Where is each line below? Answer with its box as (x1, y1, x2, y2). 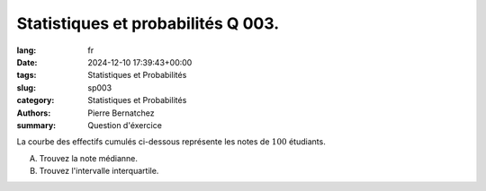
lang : (16, 45, 37, 56)
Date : (16, 56, 38, 67)
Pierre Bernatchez (87, 108, 155, 118)
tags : (16, 70, 37, 81)
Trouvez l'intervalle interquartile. (39, 166, 159, 177)
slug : (16, 82, 36, 93)
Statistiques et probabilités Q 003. (16, 13, 280, 33)
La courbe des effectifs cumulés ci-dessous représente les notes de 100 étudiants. (16, 136, 326, 147)
